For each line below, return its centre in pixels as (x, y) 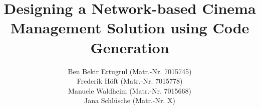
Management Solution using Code (130, 28)
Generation (130, 47)
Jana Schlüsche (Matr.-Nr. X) (130, 100)
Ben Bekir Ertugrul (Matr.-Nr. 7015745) (130, 71)
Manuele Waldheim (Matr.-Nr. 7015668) (130, 90)
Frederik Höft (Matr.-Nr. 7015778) (130, 81)
